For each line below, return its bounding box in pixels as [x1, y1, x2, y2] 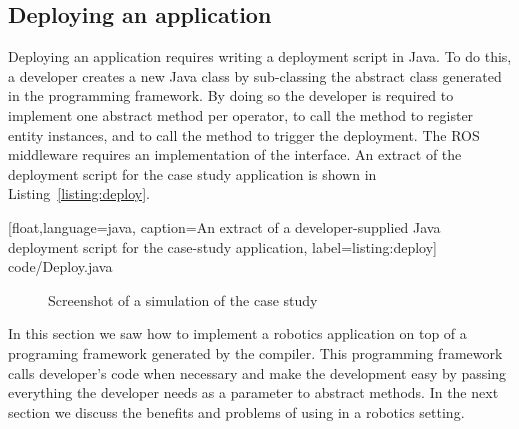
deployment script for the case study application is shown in [8, 163, 377, 184]
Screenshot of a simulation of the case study [48, 289, 318, 310]
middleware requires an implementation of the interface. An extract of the [8, 144, 462, 165]
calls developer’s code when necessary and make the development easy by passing [8, 362, 506, 383]
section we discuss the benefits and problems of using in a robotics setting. [8, 401, 465, 422]
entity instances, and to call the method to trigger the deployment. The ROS [8, 124, 480, 145]
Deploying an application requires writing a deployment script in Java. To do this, [8, 46, 512, 67]
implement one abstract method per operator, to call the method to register [8, 104, 474, 125]
